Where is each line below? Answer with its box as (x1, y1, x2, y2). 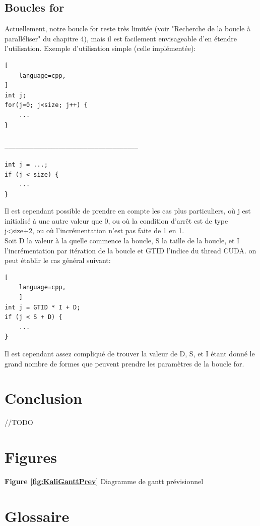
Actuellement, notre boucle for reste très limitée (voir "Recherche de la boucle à (5, 23, 250, 34)
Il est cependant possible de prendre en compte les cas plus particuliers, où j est (5, 205, 251, 216)
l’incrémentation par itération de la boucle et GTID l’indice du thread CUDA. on (5, 245, 256, 255)
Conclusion (5, 388, 83, 408)
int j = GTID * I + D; (5, 303, 81, 311)
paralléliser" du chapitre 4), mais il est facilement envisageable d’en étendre (5, 33, 237, 43)
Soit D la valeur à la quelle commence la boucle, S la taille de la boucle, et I (5, 235, 240, 246)
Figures (5, 447, 57, 467)
